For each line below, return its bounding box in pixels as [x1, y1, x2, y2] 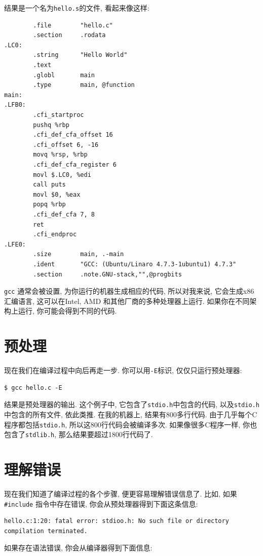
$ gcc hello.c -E [4, 384, 62, 391]
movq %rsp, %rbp [33, 151, 88, 159]
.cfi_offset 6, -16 [33, 141, 99, 148]
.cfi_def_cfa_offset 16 [33, 131, 113, 139]
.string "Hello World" [33, 51, 128, 59]
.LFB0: [4, 101, 26, 109]
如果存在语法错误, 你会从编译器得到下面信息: [4, 542, 153, 553]
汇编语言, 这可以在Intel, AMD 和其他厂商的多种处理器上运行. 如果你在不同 [4, 295, 250, 306]
